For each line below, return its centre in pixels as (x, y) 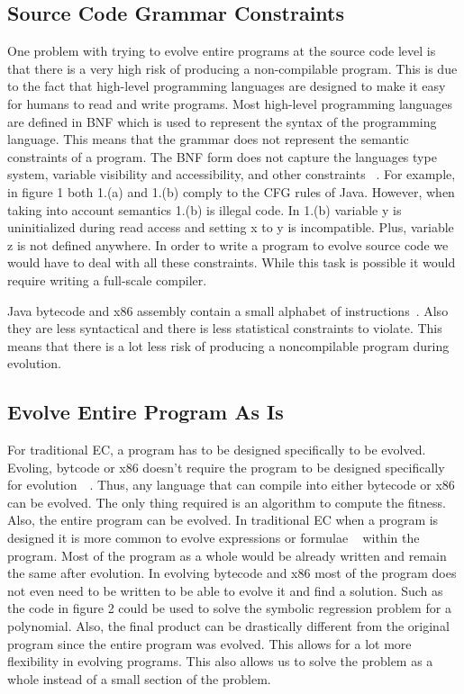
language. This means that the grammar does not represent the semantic (208, 139)
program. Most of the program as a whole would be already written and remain (227, 555)
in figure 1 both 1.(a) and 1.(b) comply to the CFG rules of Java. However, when (231, 191)
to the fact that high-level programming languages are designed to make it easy (227, 86)
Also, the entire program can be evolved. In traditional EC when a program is (223, 520)
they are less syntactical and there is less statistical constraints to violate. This (225, 328)
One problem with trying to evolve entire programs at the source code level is (222, 51)
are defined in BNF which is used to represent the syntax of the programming (222, 121)
